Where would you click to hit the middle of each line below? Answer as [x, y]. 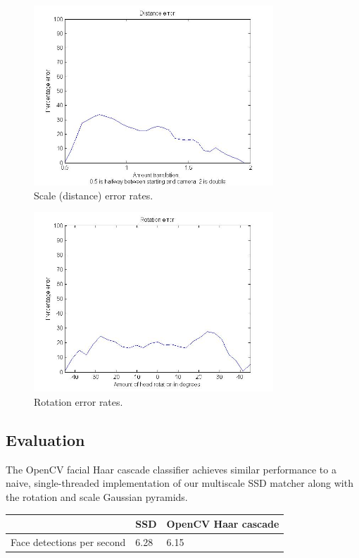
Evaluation [45, 439]
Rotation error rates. [78, 402]
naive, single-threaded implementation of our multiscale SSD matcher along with [179, 483]
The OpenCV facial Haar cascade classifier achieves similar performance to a [171, 469]
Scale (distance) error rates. [94, 195]
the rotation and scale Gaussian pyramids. [97, 496]
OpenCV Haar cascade [223, 524]
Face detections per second [68, 541]
